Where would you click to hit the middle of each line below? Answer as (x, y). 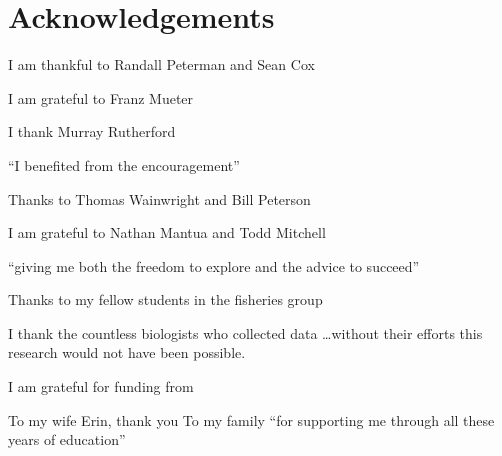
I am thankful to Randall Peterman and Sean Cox (161, 64)
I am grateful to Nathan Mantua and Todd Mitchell (167, 232)
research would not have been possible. (127, 352)
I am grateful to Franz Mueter (101, 97)
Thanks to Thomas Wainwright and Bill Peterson (159, 198)
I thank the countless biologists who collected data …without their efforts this (245, 332)
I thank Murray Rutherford (92, 131)
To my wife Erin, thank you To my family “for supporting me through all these (251, 419)
